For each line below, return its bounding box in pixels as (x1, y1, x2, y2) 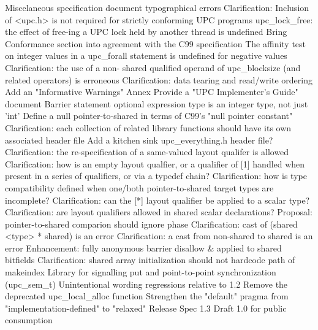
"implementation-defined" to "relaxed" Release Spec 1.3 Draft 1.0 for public (5, 301, 287, 314)
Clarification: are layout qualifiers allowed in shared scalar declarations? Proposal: (5, 205, 312, 218)
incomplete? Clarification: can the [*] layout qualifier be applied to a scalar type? (5, 193, 310, 206)
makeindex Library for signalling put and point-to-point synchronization (5, 266, 276, 278)
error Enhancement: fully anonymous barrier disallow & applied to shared (5, 241, 282, 254)
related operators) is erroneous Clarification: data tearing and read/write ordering (5, 73, 312, 86)
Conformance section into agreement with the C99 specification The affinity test (5, 37, 306, 50)
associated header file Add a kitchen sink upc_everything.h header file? (5, 133, 273, 146)
